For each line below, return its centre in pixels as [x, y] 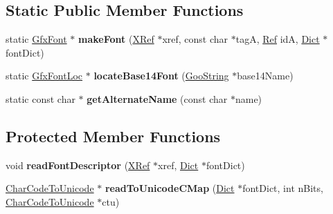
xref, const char [195, 39]
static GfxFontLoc [44, 76]
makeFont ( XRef [116, 39]
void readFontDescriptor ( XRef [78, 165]
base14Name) [265, 76]
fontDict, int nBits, [283, 188]
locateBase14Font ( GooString [161, 76]
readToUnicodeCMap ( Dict [170, 188]
